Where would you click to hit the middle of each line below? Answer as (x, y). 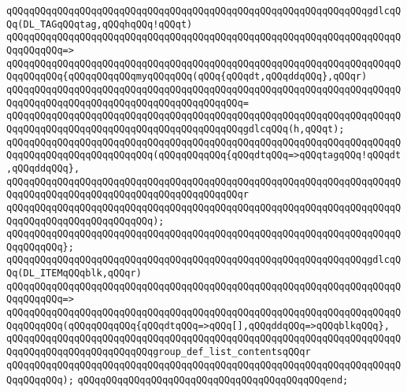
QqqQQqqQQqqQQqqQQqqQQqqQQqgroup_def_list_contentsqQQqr (159, 352)
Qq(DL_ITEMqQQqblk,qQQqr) (74, 274)
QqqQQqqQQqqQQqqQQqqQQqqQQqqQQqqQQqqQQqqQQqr (128, 195)
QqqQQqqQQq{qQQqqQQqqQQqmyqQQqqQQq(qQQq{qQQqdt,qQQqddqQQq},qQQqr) (187, 77)
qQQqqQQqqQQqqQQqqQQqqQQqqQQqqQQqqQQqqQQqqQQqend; (213, 381)
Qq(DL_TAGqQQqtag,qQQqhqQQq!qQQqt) (100, 24)
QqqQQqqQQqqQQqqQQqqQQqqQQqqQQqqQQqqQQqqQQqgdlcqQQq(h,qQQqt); (176, 129)
